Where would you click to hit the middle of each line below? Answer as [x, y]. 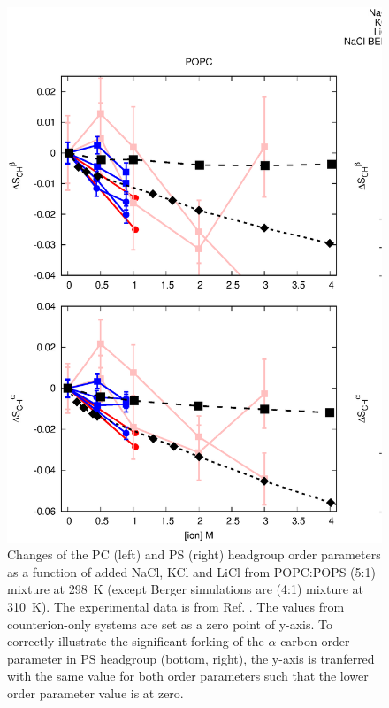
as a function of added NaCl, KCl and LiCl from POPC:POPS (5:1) [191, 571]
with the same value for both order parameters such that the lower [188, 676]
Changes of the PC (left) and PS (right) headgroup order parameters [194, 554]
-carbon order [313, 641]
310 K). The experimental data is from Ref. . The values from [176, 607]
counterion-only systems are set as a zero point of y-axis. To [170, 623]
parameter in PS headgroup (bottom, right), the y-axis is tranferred [191, 658]
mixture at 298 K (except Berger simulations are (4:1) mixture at [186, 589]
